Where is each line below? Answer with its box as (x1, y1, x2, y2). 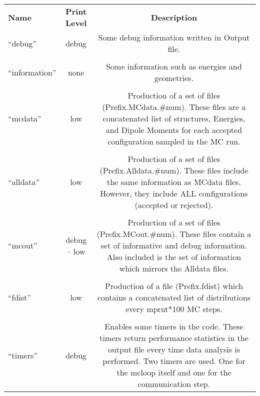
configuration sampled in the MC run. (107, 135, 240, 147)
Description (150, 11, 197, 23)
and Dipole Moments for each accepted (105, 124, 242, 135)
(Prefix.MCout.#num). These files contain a (96, 228, 251, 239)
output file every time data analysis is (107, 343, 240, 355)
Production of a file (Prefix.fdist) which (105, 280, 243, 291)
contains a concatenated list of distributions (97, 291, 251, 303)
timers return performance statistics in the (99, 332, 248, 343)
